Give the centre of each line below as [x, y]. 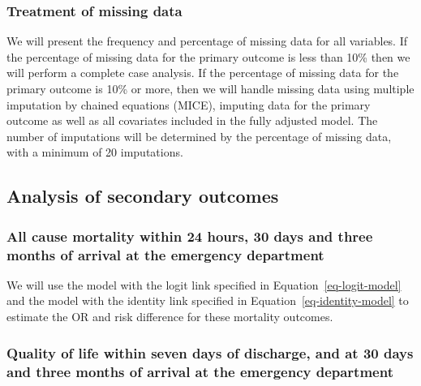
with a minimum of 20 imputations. [95, 152]
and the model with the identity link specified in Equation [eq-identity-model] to [208, 300]
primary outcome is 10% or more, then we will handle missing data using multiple [210, 88]
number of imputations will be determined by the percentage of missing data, [199, 136]
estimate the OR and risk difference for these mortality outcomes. [170, 317]
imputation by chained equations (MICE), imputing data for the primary [189, 104]
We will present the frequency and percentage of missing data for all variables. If [207, 41]
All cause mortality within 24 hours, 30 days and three [190, 236]
